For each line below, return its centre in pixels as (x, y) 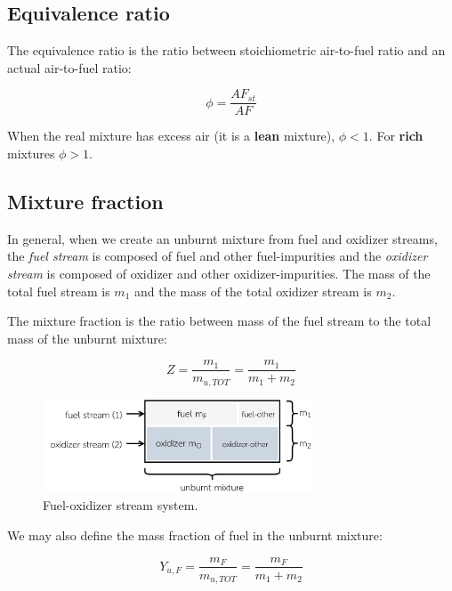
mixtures (31, 154)
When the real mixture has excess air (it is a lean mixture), (171, 136)
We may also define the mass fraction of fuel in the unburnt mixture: (195, 534)
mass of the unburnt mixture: (87, 338)
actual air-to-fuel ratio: (69, 67)
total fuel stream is (59, 291)
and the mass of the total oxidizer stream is (253, 291)
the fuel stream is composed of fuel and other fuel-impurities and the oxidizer (218, 256)
